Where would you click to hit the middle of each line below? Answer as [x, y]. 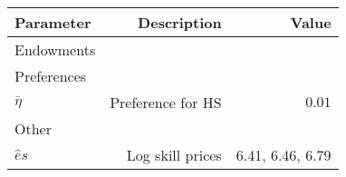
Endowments [55, 49]
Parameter [53, 22]
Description [180, 22]
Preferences [51, 76]
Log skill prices [174, 155]
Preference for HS [166, 102]
